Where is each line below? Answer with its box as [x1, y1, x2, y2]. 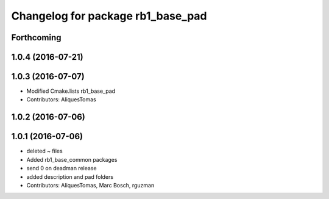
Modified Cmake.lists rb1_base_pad [26, 87, 116, 95]
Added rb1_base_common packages [26, 156, 118, 163]
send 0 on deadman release [26, 165, 97, 172]
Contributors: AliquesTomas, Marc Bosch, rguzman [26, 181, 155, 189]
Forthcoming [11, 32, 62, 43]
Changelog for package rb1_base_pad [11, 9, 207, 23]
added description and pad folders [26, 173, 114, 180]
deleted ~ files [26, 147, 63, 155]
